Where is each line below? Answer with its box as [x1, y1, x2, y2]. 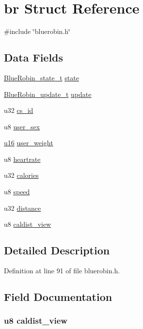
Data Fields [4, 50, 64, 65]
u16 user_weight [4, 138, 53, 148]
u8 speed [4, 187, 30, 197]
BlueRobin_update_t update [4, 89, 92, 99]
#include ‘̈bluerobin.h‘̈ [4, 26, 70, 36]
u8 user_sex [4, 121, 40, 131]
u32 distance [4, 203, 41, 213]
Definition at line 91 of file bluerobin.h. [4, 266, 120, 276]
